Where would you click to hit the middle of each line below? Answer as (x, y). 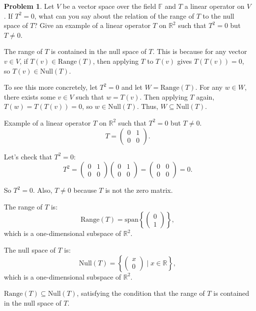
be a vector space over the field (109, 6)
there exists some (30, 96)
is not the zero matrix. (139, 190)
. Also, (43, 190)
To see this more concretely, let (51, 87)
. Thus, (147, 106)
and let (132, 87)
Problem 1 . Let (29, 6)
